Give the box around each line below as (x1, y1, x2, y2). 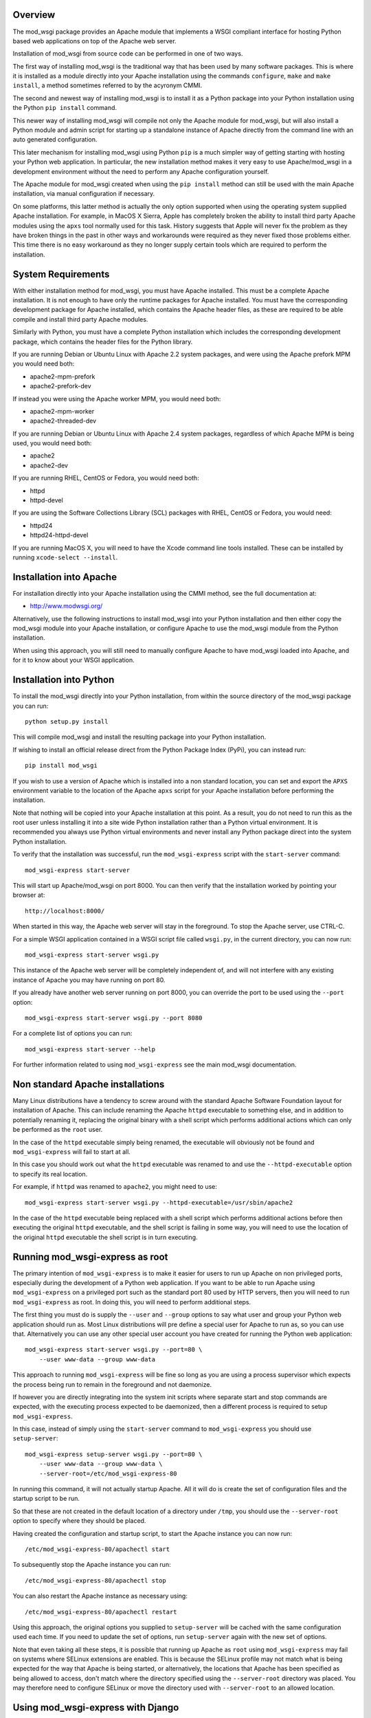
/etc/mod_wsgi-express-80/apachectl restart (25, 1608, 178, 1616)
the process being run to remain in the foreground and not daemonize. (12, 1380, 212, 1388)
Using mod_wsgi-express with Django (12, 1702, 179, 1714)
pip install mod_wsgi (25, 761, 98, 770)
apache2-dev (30, 461, 69, 469)
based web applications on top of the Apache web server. (12, 36, 177, 45)
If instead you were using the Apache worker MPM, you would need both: (12, 394, 221, 403)
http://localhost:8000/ (25, 907, 105, 915)
